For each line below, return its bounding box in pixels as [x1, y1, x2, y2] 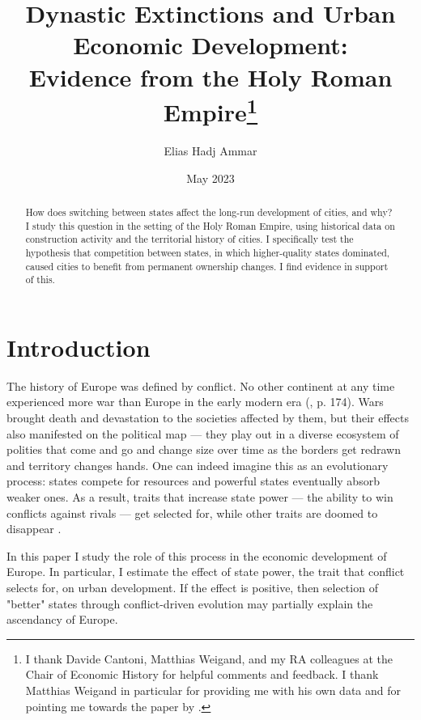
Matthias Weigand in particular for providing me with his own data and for [25, 681, 401, 698]
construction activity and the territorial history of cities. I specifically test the [25, 232, 354, 246]
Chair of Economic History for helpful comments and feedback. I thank [25, 666, 379, 683]
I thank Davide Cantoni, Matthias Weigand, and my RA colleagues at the [25, 650, 393, 667]
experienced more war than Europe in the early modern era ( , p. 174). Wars [6, 393, 384, 410]
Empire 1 [163, 91, 258, 129]
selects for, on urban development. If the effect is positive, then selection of [6, 579, 378, 595]
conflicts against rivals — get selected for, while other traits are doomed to [6, 504, 378, 521]
